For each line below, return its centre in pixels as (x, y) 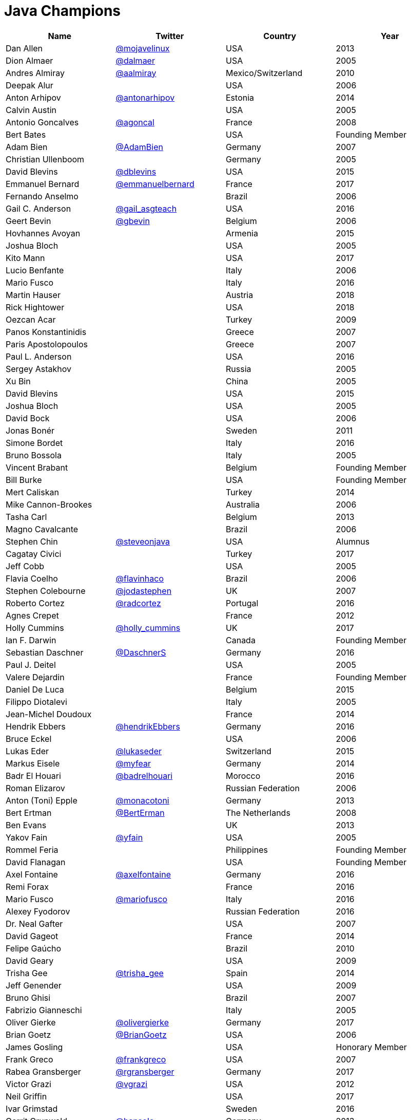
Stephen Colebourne (46, 591)
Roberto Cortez (35, 603)
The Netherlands (258, 813)
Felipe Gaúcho (34, 948)
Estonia (240, 97)
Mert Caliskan (32, 492)
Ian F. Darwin (31, 640)
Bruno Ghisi (28, 997)
